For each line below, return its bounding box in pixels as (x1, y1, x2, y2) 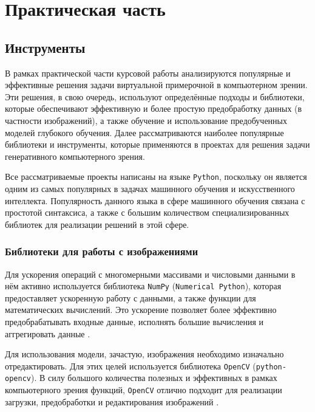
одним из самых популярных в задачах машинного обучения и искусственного (5, 182, 295, 194)
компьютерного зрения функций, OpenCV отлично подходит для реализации (5, 383, 282, 396)
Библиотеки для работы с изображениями (5, 244, 198, 259)
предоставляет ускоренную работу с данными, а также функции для (5, 291, 256, 304)
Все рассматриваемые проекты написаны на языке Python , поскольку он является (5, 170, 307, 183)
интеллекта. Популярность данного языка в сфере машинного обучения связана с (5, 194, 305, 207)
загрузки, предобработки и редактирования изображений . (5, 395, 219, 408)
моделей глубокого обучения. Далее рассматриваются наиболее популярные (5, 126, 284, 139)
